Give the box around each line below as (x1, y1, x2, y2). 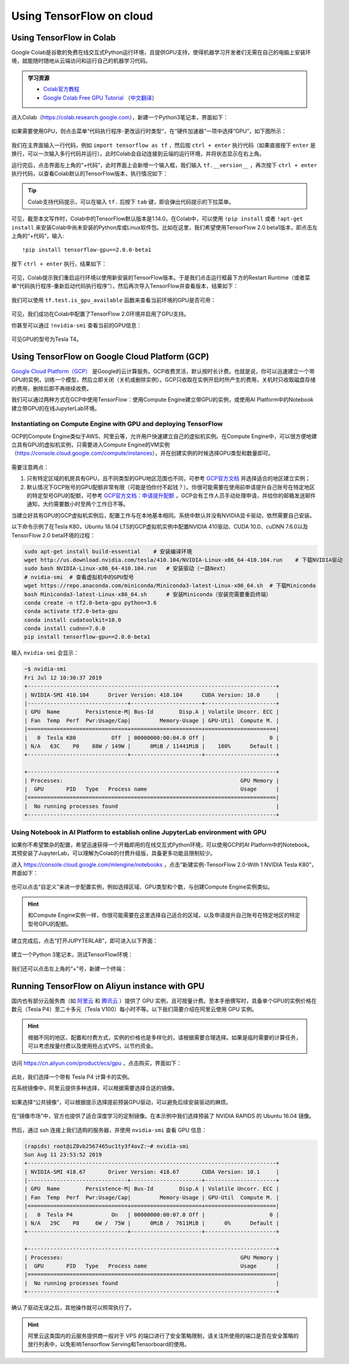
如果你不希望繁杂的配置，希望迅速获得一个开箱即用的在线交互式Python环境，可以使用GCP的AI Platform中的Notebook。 (11, 841, 313, 848)
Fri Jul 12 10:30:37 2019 (24, 674, 102, 681)
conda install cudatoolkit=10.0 (24, 616, 122, 624)
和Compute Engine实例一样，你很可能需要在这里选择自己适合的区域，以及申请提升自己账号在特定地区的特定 (28, 912, 301, 919)
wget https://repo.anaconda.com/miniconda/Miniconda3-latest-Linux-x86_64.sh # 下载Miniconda (24, 582, 316, 589)
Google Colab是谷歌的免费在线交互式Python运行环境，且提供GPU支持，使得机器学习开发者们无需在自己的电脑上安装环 (11, 49, 312, 56)
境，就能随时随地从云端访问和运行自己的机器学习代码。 (11, 57, 151, 64)
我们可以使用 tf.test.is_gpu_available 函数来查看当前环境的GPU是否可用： (11, 296, 216, 304)
